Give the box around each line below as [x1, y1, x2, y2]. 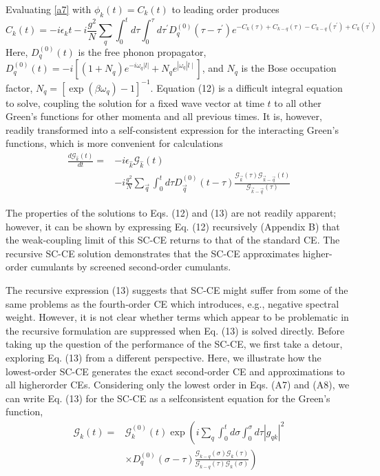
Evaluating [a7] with [6, 2, 92, 16]
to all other [274, 95, 321, 110]
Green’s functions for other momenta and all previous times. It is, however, [6, 109, 322, 123]
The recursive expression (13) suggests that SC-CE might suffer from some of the [6, 282, 348, 297]
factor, [6, 80, 33, 95]
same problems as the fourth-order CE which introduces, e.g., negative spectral [6, 296, 339, 310]
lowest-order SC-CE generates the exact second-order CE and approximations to [6, 364, 345, 378]
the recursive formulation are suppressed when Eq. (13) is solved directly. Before [6, 323, 345, 337]
